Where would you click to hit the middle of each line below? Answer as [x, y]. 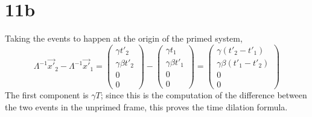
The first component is [47, 94]
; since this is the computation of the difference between [204, 94]
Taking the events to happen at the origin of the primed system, [124, 38]
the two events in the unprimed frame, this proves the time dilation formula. [146, 106]
